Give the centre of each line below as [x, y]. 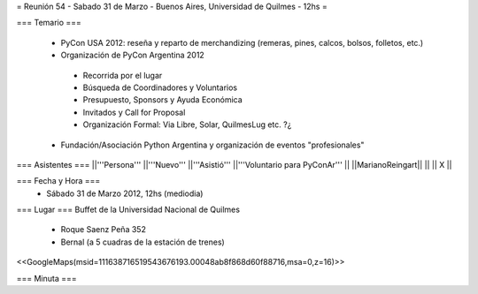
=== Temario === [49, 23]
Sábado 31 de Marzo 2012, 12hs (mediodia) [125, 193]
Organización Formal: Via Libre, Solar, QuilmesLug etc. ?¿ [187, 124]
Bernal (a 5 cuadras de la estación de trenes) [143, 242]
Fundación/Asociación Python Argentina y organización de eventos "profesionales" [212, 145]
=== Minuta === [46, 278]
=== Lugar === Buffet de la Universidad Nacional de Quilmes [128, 210]
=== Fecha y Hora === [58, 181]
